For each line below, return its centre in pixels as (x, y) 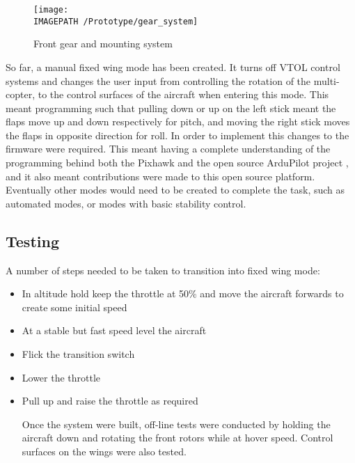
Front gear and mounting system (103, 44)
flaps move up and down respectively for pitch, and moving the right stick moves (178, 121)
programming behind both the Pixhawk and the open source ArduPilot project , (177, 163)
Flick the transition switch (78, 354)
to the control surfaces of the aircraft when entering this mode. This (183, 94)
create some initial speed (74, 307)
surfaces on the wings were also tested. (104, 451)
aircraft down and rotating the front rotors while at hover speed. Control (177, 438)
